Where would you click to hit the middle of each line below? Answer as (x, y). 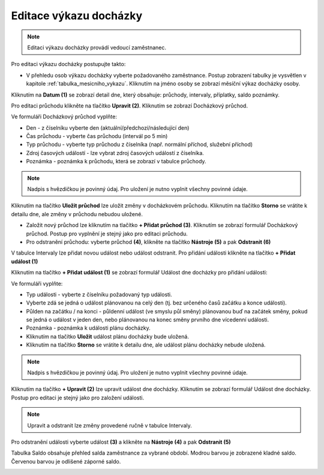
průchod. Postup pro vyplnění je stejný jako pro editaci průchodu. (107, 234)
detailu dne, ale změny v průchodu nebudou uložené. (77, 214)
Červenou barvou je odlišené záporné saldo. (66, 461)
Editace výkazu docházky (77, 16)
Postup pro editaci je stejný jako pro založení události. (77, 398)
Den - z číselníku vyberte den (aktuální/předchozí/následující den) (108, 128)
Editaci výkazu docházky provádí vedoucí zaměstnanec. (97, 47)
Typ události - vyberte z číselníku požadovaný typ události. (99, 294)
